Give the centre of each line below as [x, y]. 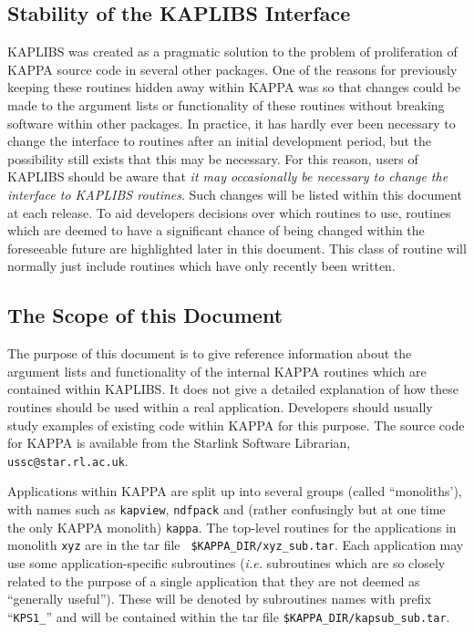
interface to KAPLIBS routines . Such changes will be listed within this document [235, 194]
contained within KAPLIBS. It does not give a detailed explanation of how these [233, 389]
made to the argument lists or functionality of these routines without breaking [226, 104]
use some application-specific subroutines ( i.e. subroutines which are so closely [227, 562]
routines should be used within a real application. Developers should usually [220, 406]
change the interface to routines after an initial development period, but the [219, 141]
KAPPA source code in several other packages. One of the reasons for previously [232, 69]
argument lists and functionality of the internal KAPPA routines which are [217, 371]
